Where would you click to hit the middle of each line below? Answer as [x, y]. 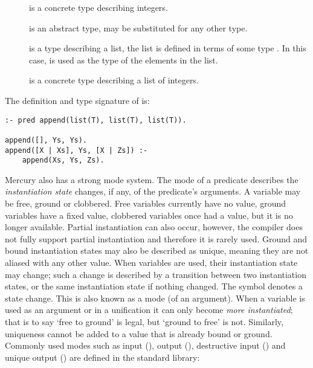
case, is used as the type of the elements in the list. [124, 60]
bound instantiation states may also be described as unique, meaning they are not [157, 250]
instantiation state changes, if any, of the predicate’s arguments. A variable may [153, 191]
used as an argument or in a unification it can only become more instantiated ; [149, 310]
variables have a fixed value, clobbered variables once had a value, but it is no [149, 215]
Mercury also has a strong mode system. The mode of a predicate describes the [152, 179]
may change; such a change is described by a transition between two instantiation [156, 274]
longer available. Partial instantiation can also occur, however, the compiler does [154, 227]
